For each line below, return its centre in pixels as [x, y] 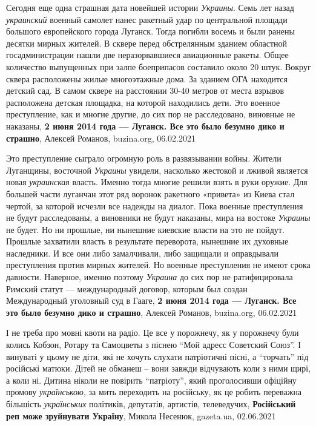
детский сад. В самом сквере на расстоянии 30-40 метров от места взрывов [145, 90]
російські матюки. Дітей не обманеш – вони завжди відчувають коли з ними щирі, [159, 368]
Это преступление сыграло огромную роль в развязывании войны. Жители [144, 158]
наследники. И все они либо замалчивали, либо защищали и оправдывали [142, 253]
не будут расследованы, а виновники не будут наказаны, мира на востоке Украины [158, 218]
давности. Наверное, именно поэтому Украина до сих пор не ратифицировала [150, 277]
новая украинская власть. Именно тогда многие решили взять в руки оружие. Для [157, 182]
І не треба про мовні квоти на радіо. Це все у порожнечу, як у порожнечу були [153, 333]
